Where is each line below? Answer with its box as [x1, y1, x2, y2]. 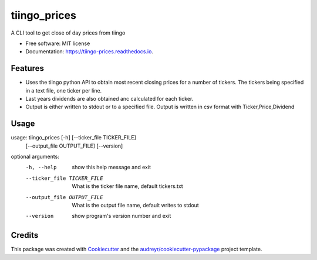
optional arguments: [11, 153, 60, 160]
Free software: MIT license [25, 40, 90, 47]
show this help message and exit [72, 164, 151, 171]
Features [11, 63, 44, 73]
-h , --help [25, 164, 57, 171]
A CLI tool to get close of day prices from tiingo [11, 29, 126, 36]
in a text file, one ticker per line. [25, 87, 102, 94]
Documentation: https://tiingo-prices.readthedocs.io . [25, 48, 154, 55]
